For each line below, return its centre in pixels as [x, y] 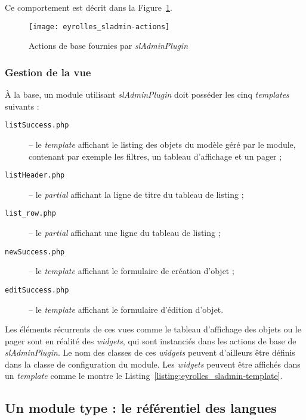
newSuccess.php [35, 252]
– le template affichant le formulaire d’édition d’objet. [126, 309]
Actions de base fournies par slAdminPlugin [109, 46]
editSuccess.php [37, 290]
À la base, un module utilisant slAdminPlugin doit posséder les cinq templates [147, 94]
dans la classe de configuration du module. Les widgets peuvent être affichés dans [153, 364]
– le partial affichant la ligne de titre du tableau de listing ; [136, 194]
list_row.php [30, 214]
